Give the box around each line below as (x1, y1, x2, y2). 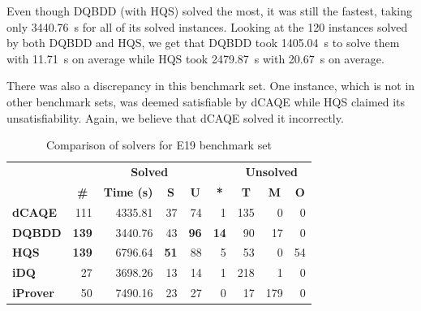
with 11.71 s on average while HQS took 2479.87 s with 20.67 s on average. (6, 50, 384, 67)
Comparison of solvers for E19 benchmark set (45, 136, 272, 153)
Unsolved (245, 163, 299, 179)
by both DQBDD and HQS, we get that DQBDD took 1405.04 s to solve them (6, 34, 400, 51)
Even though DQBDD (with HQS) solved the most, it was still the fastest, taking (6, 2, 412, 19)
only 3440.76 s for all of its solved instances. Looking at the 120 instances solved (6, 18, 408, 35)
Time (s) (103, 183, 153, 200)
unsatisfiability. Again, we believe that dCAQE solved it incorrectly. (6, 109, 344, 126)
